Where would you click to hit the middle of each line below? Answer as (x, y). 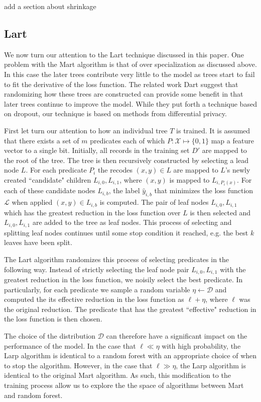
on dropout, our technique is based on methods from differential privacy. (115, 113)
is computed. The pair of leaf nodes (154, 202)
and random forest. (33, 395)
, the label (124, 190)
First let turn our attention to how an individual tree (86, 130)
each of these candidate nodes (50, 190)
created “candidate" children (48, 179)
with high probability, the (201, 345)
